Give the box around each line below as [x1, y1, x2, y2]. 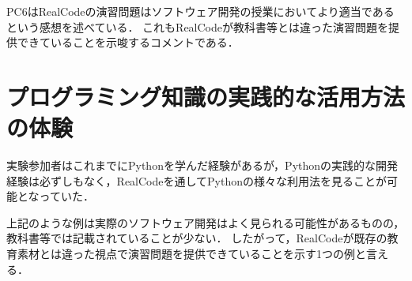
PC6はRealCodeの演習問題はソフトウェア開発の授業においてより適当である [6, 3, 395, 19]
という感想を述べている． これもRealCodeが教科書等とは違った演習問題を [6, 18, 389, 35]
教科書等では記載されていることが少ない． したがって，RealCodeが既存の [6, 230, 387, 246]
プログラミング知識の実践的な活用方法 [6, 80, 406, 112]
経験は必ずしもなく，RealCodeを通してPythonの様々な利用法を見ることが [6, 172, 387, 189]
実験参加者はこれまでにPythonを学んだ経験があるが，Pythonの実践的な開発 [6, 157, 399, 174]
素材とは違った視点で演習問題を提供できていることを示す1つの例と [17, 245, 366, 262]
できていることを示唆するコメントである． [17, 34, 239, 51]
